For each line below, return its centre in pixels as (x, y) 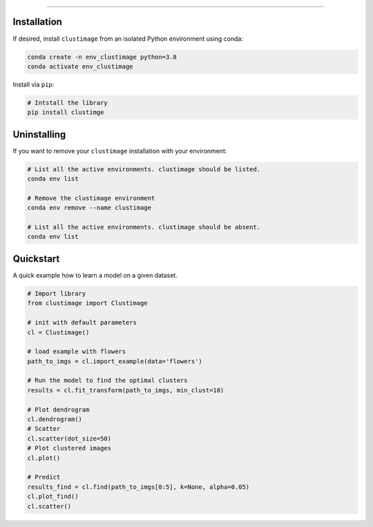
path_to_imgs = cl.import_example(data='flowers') (115, 361)
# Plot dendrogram (58, 410)
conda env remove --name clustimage (89, 208)
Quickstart (36, 259)
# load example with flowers (77, 352)
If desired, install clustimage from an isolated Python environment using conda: (128, 39)
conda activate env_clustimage (80, 66)
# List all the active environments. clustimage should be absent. (144, 227)
